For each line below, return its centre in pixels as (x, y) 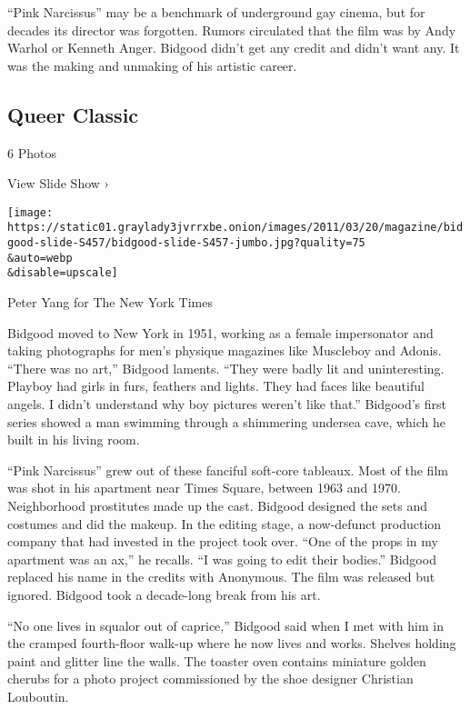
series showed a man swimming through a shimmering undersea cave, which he (227, 421)
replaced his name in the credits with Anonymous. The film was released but (221, 577)
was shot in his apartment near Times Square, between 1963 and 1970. (204, 488)
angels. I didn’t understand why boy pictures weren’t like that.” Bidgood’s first (227, 404)
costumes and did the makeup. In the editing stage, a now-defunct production (225, 523)
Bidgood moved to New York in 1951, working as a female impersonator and (220, 332)
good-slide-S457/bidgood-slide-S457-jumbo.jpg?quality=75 (186, 243)
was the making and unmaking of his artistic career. (152, 65)
